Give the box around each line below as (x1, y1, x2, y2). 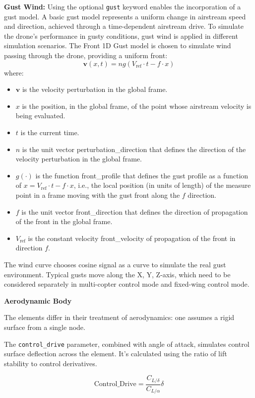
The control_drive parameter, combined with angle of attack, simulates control (4, 338, 250, 349)
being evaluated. (15, 110, 65, 121)
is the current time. (20, 127, 79, 137)
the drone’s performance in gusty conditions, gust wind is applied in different (4, 30, 238, 41)
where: (4, 67, 24, 78)
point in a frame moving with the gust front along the (15, 189, 180, 200)
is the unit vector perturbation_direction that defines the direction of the (22, 144, 246, 154)
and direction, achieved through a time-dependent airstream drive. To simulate (4, 21, 244, 31)
